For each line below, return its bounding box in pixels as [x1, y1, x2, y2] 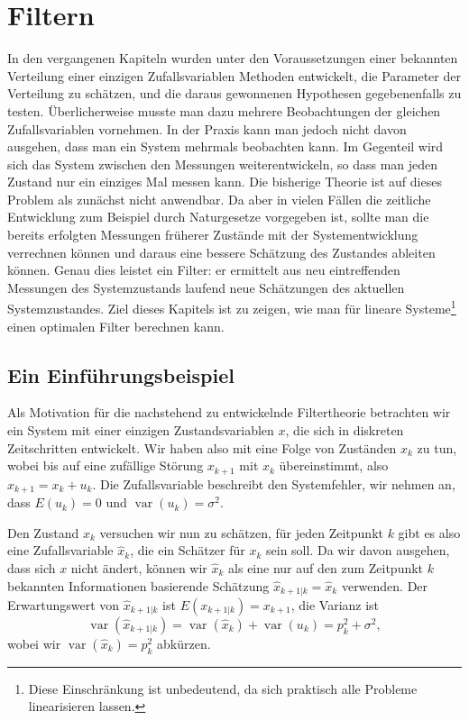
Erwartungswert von [7, 596, 120, 614]
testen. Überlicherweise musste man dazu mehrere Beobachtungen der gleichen [7, 101, 441, 120]
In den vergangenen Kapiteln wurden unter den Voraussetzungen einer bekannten [7, 49, 458, 68]
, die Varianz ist [290, 596, 380, 614]
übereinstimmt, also [279, 456, 389, 475]
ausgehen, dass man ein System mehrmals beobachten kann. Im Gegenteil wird [7, 137, 444, 156]
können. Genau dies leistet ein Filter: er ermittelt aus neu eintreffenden [7, 260, 400, 279]
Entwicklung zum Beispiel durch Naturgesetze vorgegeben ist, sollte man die [7, 207, 429, 226]
